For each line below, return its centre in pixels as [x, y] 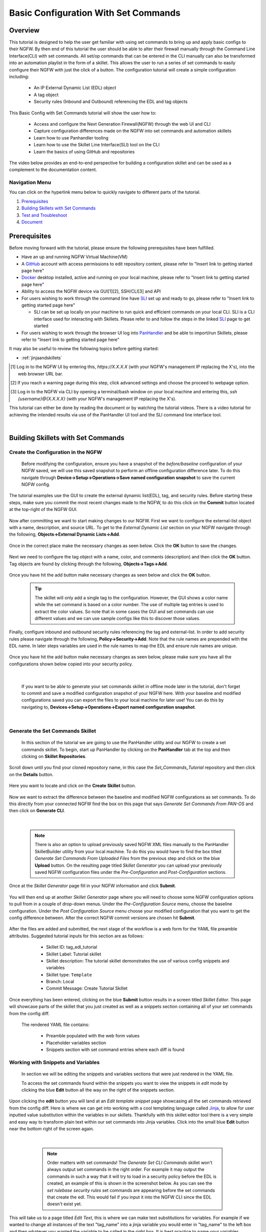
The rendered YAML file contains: [55, 1025]
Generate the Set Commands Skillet [52, 731]
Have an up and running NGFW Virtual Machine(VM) [75, 257]
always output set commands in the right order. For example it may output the [126, 1169]
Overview [24, 30]
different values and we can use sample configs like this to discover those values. [117, 618]
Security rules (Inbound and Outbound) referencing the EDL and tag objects [111, 102]
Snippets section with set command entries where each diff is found [115, 1050]
